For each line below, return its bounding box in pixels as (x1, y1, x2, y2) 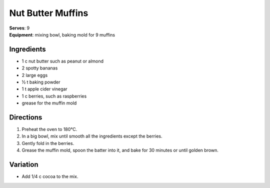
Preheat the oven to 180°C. (21, 126, 77, 132)
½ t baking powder (21, 79, 60, 85)
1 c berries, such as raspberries (21, 93, 87, 99)
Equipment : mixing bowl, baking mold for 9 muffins (9, 31, 115, 37)
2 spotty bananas (21, 65, 58, 71)
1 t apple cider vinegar (21, 86, 67, 92)
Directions (9, 113, 42, 121)
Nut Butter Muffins (9, 7, 88, 18)
